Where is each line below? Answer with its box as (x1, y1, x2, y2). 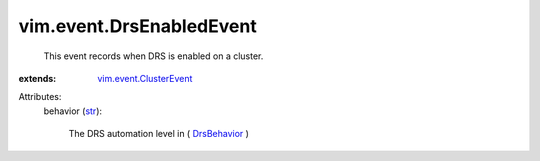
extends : (18, 72, 57, 84)
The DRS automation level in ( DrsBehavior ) (68, 128, 250, 140)
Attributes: (18, 91, 62, 103)
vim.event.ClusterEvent (97, 72, 193, 84)
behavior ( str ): (43, 105, 103, 117)
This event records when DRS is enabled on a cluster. (43, 50, 264, 62)
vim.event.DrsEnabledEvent (18, 15, 257, 37)
